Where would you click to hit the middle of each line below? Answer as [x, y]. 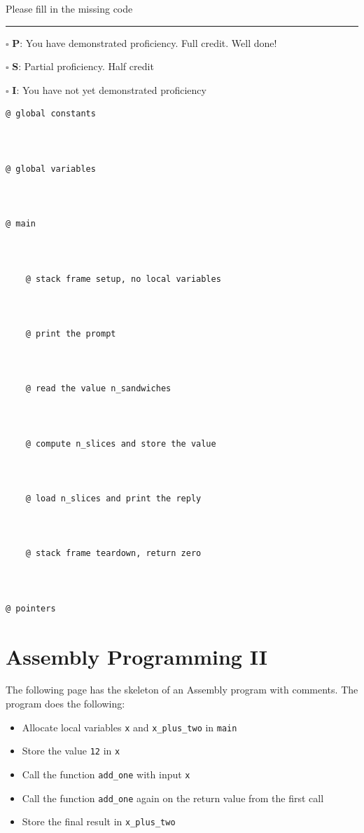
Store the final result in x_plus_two [99, 821]
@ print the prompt [71, 333]
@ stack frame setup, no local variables [123, 279]
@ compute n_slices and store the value [121, 443]
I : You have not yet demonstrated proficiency [109, 89]
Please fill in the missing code [69, 8]
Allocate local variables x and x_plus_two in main [129, 727]
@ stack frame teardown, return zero [113, 554]
